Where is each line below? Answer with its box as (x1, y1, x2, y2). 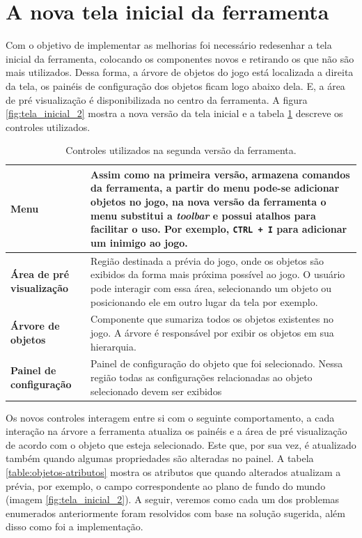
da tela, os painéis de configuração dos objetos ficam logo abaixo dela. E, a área (6, 78, 345, 93)
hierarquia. (90, 339, 136, 353)
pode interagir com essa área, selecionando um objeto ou (90, 280, 332, 295)
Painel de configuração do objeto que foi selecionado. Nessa (90, 356, 343, 371)
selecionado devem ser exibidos (90, 383, 222, 398)
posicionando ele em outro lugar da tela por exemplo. (90, 294, 318, 309)
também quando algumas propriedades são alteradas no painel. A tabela (6, 451, 314, 466)
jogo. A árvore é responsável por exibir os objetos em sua (90, 325, 334, 339)
